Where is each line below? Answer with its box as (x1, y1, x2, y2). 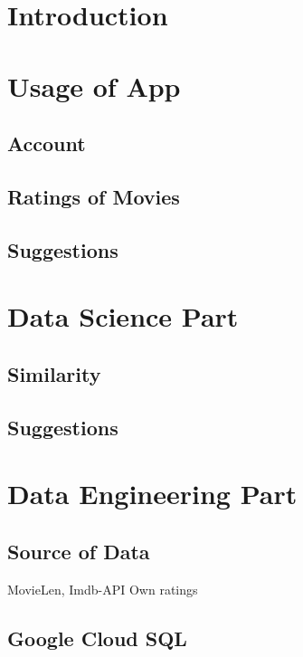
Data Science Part (7, 298, 239, 335)
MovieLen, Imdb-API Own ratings (7, 579, 198, 598)
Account (7, 129, 86, 157)
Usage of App (7, 67, 181, 104)
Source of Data (7, 537, 150, 565)
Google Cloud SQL (7, 624, 187, 652)
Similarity (7, 359, 101, 387)
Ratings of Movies (7, 182, 180, 210)
